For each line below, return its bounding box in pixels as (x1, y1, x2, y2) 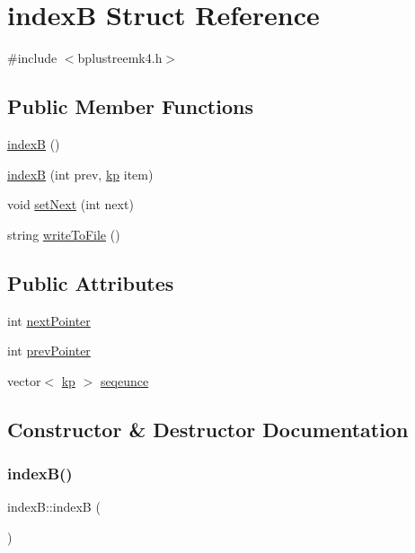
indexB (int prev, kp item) (7, 164, 154, 183)
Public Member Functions (7, 92, 253, 120)
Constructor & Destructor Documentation (7, 415, 409, 443)
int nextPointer (7, 311, 91, 329)
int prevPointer (7, 341, 91, 360)
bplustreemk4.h (77, 48, 163, 67)
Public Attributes (7, 268, 174, 296)
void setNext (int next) (7, 195, 134, 214)
